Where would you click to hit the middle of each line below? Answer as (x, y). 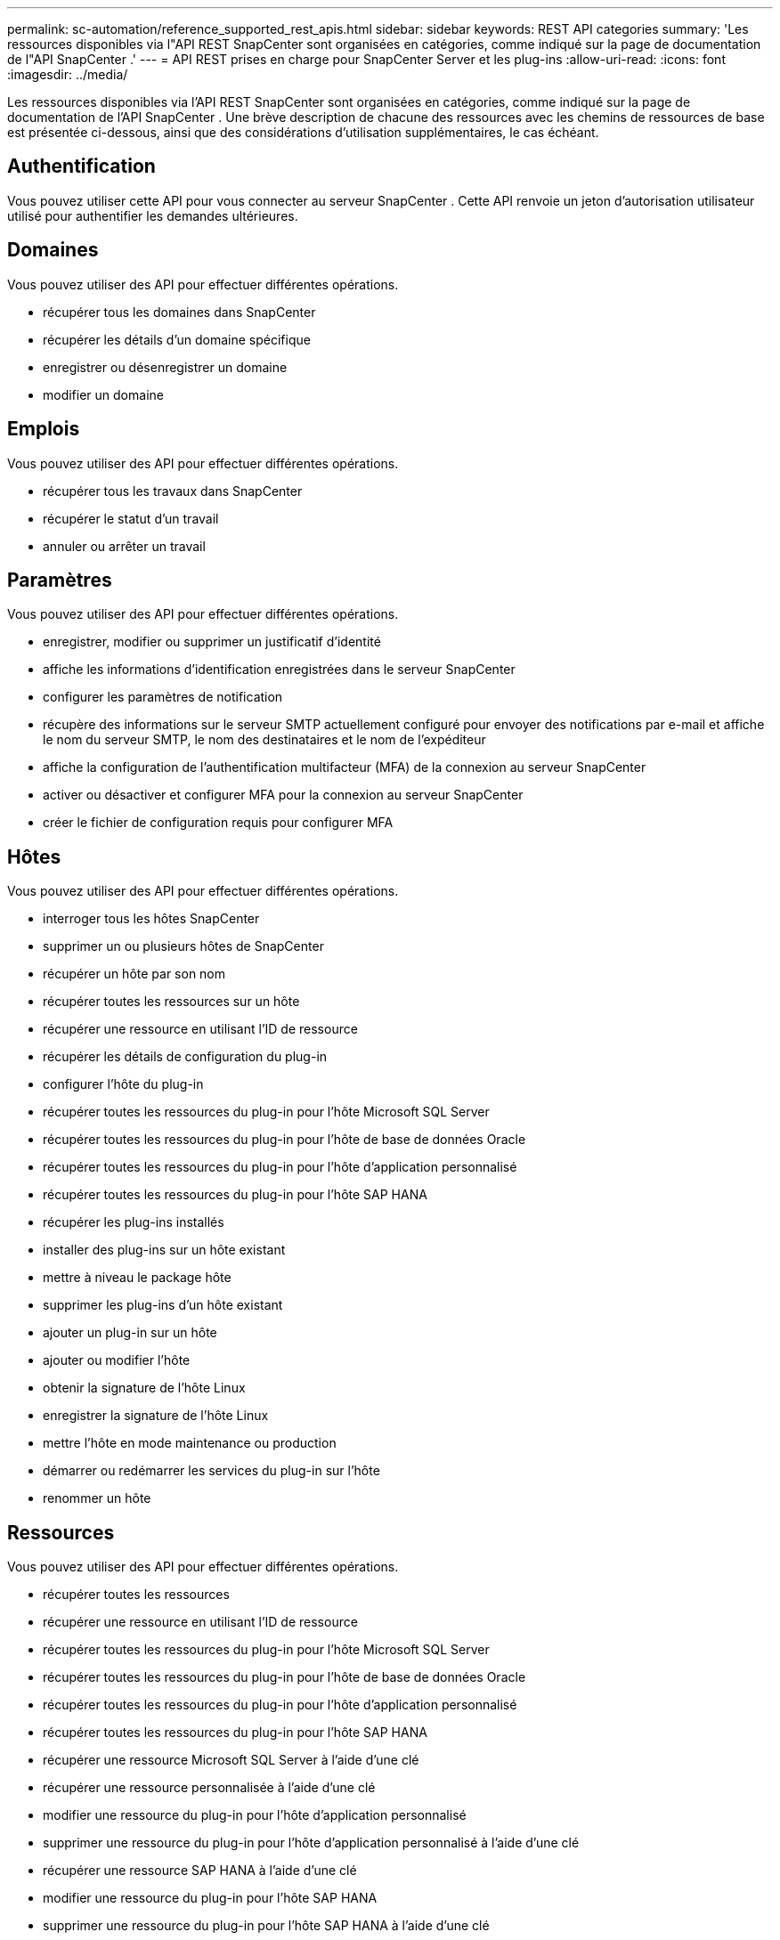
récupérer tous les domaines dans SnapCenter (179, 312)
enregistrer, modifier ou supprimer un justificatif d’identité (212, 642)
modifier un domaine (103, 394)
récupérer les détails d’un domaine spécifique (177, 339)
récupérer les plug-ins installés (134, 1222)
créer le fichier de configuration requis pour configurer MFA (218, 823)
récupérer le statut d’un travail (131, 518)
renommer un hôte (97, 1498)
